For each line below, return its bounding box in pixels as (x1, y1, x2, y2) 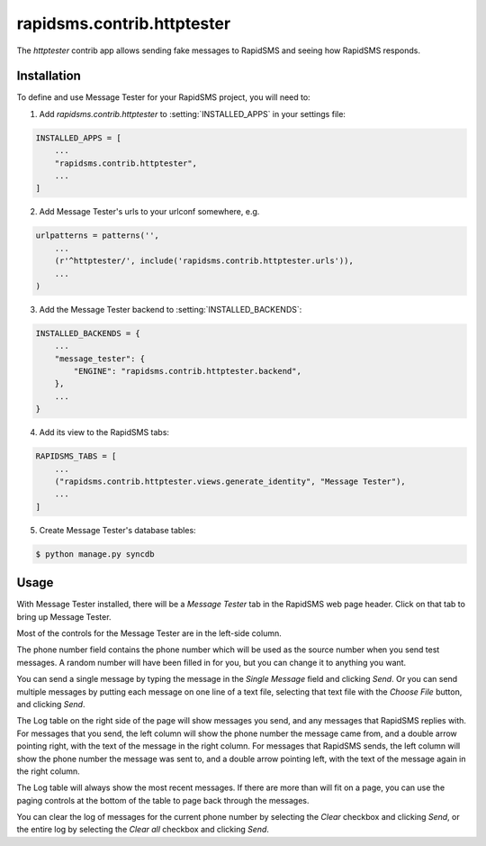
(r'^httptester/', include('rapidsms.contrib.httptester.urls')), (54, 256, 355, 266)
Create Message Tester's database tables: (39, 524, 197, 535)
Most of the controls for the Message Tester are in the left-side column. (16, 628, 283, 639)
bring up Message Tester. (16, 611, 112, 622)
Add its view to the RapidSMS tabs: (39, 427, 170, 438)
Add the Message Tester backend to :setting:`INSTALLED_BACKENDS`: (39, 304, 302, 314)
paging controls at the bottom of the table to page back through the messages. (16, 795, 310, 805)
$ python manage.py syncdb (35, 549, 155, 559)
